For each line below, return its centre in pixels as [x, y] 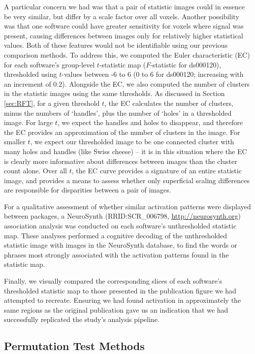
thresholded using [31, 74]
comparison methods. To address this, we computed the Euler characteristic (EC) [127, 54]
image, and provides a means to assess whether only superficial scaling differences [127, 180]
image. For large [29, 122]
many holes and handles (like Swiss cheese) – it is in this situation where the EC [126, 151]
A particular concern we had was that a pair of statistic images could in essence [125, 6]
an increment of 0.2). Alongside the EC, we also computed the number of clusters [127, 83]
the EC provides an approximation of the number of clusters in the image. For [122, 132]
